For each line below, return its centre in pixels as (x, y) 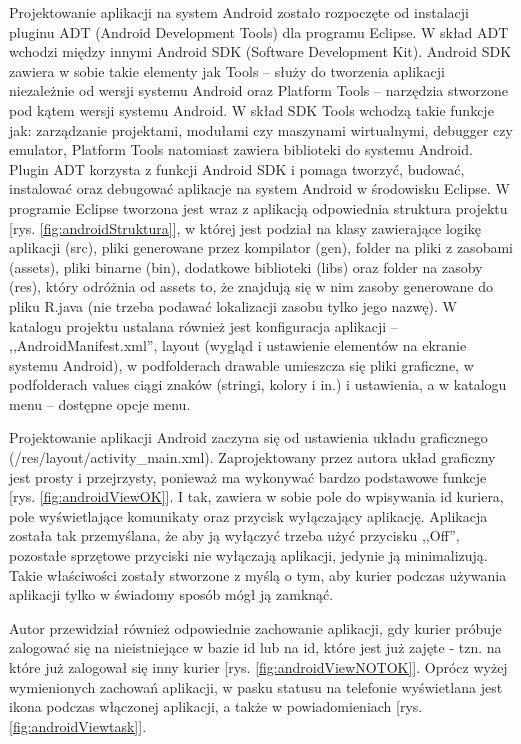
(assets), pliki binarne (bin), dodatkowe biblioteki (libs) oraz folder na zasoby (246, 266)
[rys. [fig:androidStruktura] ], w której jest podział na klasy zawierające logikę (245, 227)
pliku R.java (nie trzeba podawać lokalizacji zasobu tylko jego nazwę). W (233, 305)
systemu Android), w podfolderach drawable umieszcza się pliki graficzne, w (241, 364)
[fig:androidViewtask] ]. (78, 725)
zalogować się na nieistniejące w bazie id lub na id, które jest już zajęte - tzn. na (255, 647)
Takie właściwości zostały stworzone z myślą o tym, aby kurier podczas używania (258, 574)
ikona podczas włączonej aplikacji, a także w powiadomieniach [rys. (216, 706)
